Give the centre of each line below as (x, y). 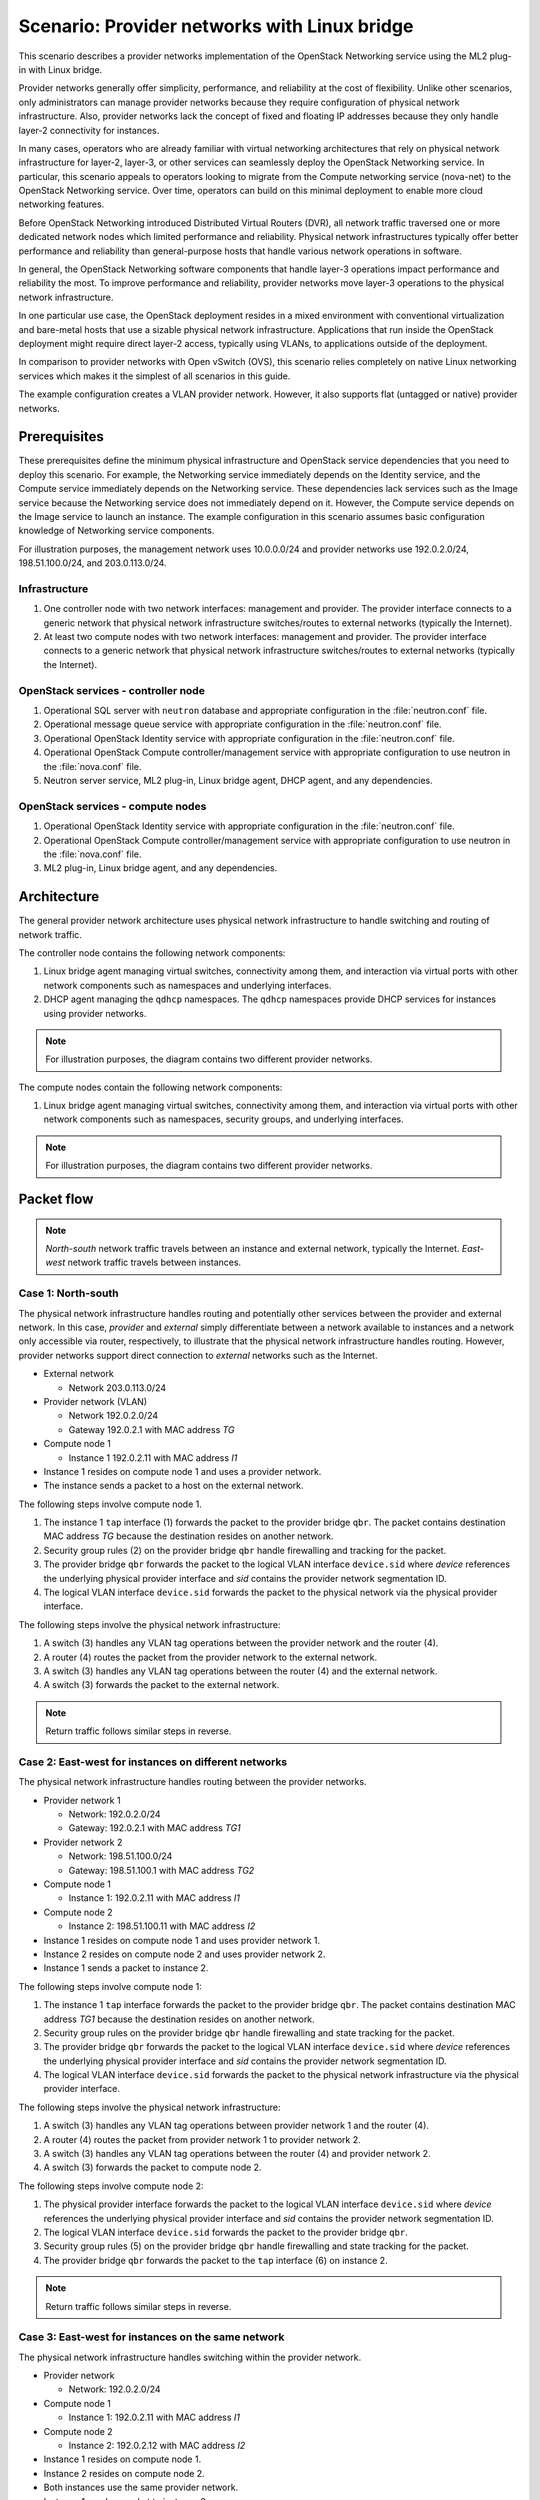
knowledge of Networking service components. (116, 531)
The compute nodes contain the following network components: (150, 1087)
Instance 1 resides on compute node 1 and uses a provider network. (182, 1471)
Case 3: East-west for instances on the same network (151, 2337)
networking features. (61, 204)
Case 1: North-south (68, 1293)
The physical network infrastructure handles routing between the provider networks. (192, 1782)
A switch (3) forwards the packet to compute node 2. (152, 2167)
